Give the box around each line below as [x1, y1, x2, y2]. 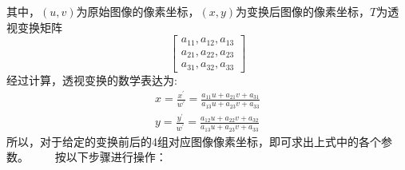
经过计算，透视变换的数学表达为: [6, 71, 177, 88]
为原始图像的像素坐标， [76, 3, 200, 19]
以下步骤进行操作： [66, 148, 167, 165]
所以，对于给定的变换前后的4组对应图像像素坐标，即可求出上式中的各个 [6, 132, 381, 149]
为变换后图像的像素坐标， [236, 3, 371, 19]
